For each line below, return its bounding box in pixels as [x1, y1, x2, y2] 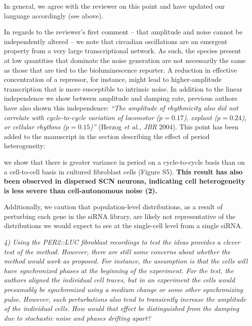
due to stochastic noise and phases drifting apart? [4, 312, 151, 323]
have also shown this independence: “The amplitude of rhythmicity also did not [4, 102, 238, 112]
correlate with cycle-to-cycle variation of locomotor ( [4, 112, 159, 122]
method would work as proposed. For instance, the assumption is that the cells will [4, 256, 248, 266]
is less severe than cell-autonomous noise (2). [4, 185, 157, 195]
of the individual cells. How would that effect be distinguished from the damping [4, 303, 239, 313]
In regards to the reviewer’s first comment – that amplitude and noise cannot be [4, 27, 243, 37]
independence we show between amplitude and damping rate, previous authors [4, 93, 237, 103]
